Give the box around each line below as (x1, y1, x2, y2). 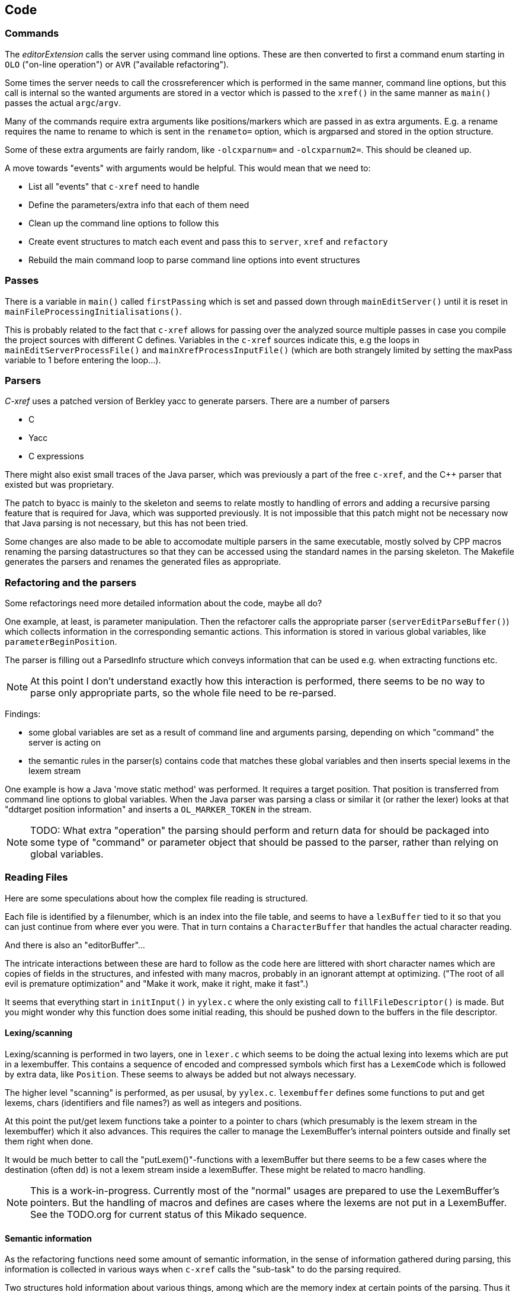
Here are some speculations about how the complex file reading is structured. (5, 893, 308, 903)
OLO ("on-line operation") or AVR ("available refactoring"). (5, 59, 229, 69)
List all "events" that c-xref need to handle (28, 181, 200, 191)
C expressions (28, 451, 84, 462)
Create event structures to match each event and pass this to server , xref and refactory (28, 236, 388, 247)
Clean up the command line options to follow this (28, 218, 219, 228)
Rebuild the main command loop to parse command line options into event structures (28, 254, 360, 265)
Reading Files (5, 871, 68, 884)
